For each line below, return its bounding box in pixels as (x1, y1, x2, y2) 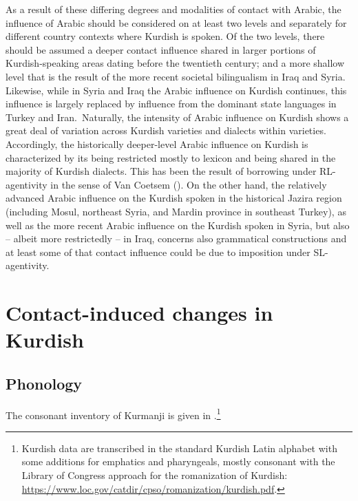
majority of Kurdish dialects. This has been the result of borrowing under (6, 164, 317, 178)
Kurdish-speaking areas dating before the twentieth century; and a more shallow (6, 56, 345, 70)
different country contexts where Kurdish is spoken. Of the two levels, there (6, 29, 325, 43)
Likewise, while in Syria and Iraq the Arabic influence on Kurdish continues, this (6, 83, 347, 97)
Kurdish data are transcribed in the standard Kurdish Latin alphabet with (21, 440, 337, 455)
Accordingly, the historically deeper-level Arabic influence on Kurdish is (6, 136, 308, 151)
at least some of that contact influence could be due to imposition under (6, 244, 310, 259)
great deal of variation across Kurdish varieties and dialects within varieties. (6, 123, 326, 138)
